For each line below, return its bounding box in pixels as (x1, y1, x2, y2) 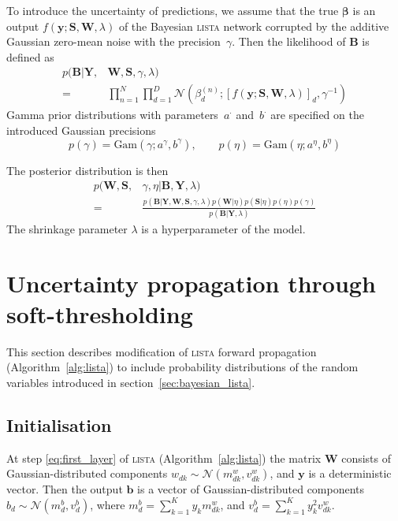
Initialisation (6, 412, 112, 437)
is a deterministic (308, 465, 392, 482)
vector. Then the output (6, 481, 123, 497)
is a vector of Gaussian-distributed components (137, 481, 365, 497)
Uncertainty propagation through (6, 266, 376, 299)
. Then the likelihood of (232, 33, 346, 50)
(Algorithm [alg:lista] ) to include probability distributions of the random (6, 359, 359, 375)
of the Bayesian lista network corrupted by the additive (118, 17, 389, 34)
